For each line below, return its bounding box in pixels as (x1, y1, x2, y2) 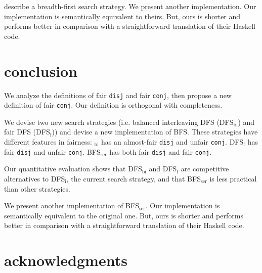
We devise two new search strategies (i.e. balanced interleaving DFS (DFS (4, 116, 234, 127)
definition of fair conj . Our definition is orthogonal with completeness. (4, 100, 223, 110)
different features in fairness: (4, 136, 92, 147)
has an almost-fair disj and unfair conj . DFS (101, 136, 244, 147)
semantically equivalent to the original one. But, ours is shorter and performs (4, 210, 243, 220)
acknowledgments (4, 250, 127, 270)
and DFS (149, 163, 177, 174)
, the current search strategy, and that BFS (66, 173, 201, 184)
